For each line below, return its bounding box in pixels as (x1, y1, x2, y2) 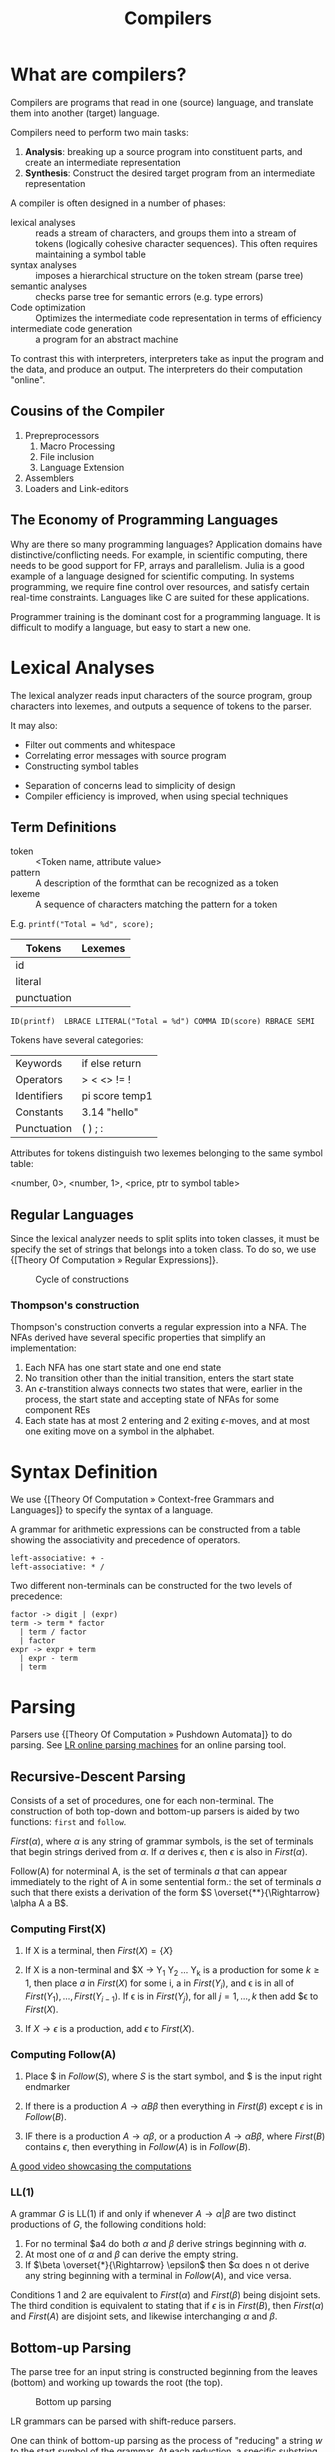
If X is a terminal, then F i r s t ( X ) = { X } (24, 1945, 173, 1957)
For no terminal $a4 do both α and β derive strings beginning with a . (24, 2238, 307, 2250)
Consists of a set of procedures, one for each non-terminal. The (10, 1795, 274, 1807)
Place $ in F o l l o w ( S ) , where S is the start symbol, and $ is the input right (24, 2070, 323, 2082)
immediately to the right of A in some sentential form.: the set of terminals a (10, 1876, 322, 1888)
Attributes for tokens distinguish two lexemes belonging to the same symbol (10, 1147, 323, 1159)
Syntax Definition (10, 1460, 158, 1483)
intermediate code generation (10, 322, 133, 334)
